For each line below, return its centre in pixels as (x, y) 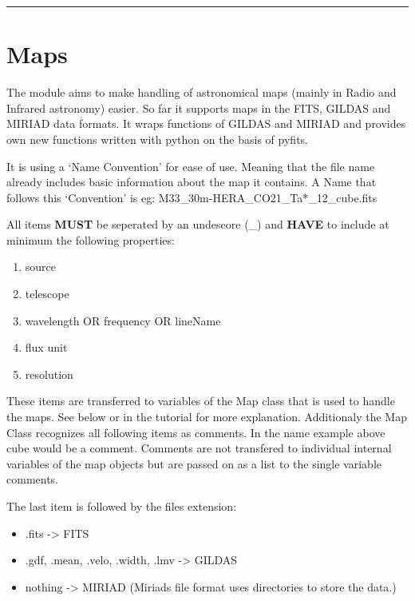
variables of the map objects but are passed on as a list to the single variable (194, 463)
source (41, 267)
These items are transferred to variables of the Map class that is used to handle (201, 401)
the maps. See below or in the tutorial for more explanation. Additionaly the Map (207, 417)
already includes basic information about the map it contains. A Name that (192, 182)
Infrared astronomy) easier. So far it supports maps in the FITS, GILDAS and (199, 107)
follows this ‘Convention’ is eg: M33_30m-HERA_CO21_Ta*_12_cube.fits (192, 197)
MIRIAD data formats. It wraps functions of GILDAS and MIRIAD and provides (206, 123)
